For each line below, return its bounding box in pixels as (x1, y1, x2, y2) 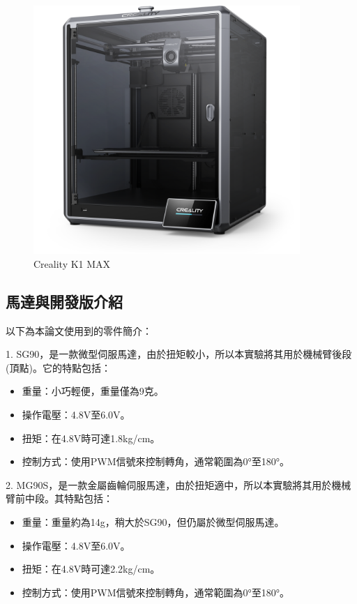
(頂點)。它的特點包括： (6, 360, 111, 375)
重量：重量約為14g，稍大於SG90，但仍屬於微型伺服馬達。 (22, 514, 284, 529)
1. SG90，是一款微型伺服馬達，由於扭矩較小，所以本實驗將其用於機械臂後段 (6, 347, 352, 361)
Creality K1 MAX (33, 256, 111, 271)
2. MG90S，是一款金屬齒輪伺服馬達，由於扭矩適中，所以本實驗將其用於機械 (6, 477, 351, 492)
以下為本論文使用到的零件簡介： (6, 323, 152, 338)
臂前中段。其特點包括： (6, 491, 113, 506)
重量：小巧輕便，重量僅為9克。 (22, 384, 164, 398)
